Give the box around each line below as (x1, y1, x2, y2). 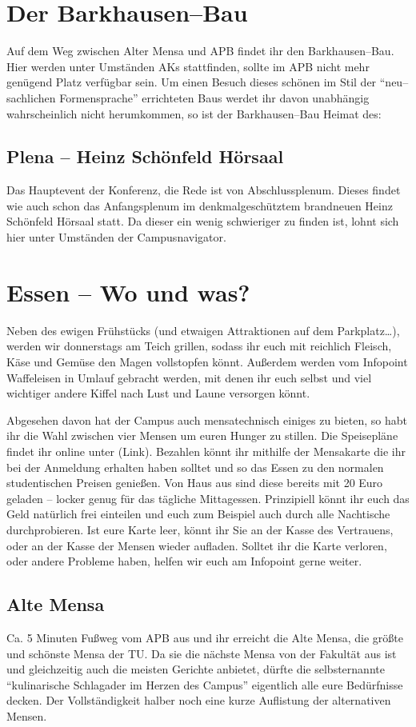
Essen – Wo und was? (6, 275, 250, 308)
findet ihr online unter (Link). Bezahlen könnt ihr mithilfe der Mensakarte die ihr (6, 442, 406, 459)
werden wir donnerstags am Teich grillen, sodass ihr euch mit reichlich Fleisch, (6, 338, 392, 354)
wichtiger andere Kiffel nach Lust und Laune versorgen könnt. (6, 385, 310, 401)
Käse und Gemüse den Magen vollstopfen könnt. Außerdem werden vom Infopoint (6, 353, 408, 369)
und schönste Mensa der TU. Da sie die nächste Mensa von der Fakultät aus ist (6, 645, 397, 661)
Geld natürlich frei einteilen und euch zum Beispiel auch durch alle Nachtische (6, 505, 390, 522)
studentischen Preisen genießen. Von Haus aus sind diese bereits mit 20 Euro (6, 474, 383, 491)
